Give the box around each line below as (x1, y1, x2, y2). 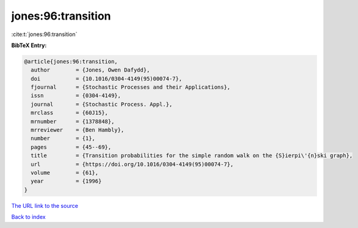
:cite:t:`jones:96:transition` (11, 31, 78, 38)
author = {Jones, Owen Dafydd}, (31, 67, 150, 73)
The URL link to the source (11, 202, 79, 209)
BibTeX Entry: (11, 42, 47, 49)
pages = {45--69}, (31, 144, 112, 150)
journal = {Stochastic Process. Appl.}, (31, 101, 173, 108)
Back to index (11, 213, 46, 221)
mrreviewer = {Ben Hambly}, (31, 127, 125, 134)
